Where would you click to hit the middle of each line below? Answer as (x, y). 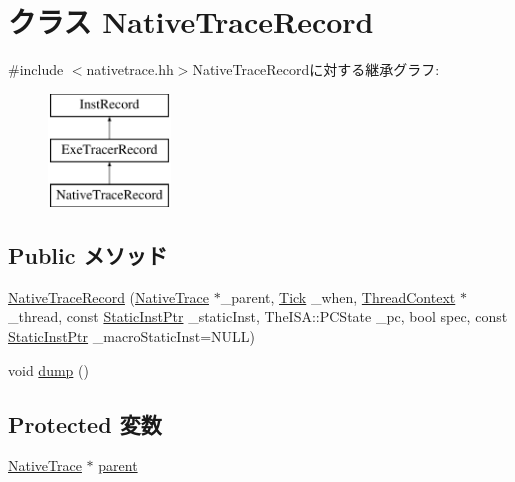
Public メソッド (88, 255)
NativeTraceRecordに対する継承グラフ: (316, 69)
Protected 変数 (85, 423)
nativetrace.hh (130, 69)
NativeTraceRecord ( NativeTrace (108, 296)
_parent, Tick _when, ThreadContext (338, 296)
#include (36, 69)
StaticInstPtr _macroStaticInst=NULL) (132, 336)
